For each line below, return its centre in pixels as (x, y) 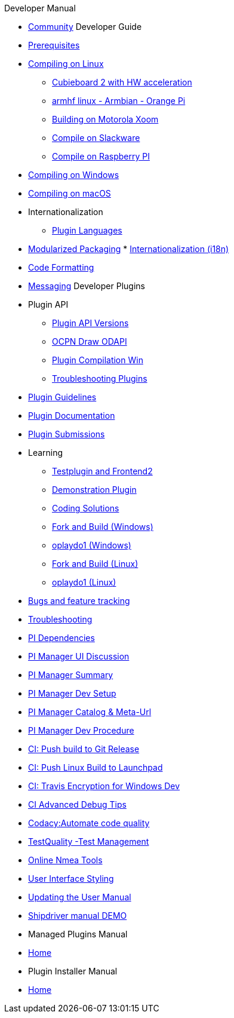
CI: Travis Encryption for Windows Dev (104, 786)
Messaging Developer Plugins (87, 286)
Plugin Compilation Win (98, 360)
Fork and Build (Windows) (103, 527)
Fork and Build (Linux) (95, 564)
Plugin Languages (87, 230)
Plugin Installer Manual (73, 971)
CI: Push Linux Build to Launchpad (96, 767)
